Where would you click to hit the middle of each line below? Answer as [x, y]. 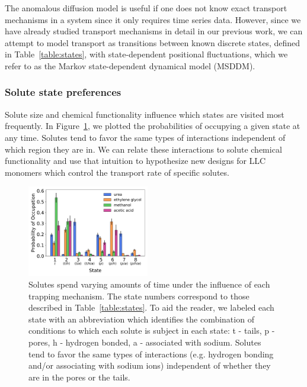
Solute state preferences [63, 92]
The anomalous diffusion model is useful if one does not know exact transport [146, 8]
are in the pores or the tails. [79, 377]
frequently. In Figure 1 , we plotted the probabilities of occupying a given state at [153, 126]
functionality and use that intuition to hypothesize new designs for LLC [135, 161]
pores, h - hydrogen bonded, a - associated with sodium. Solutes [145, 342]
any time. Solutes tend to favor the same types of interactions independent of [145, 137]
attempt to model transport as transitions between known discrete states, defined [153, 42]
